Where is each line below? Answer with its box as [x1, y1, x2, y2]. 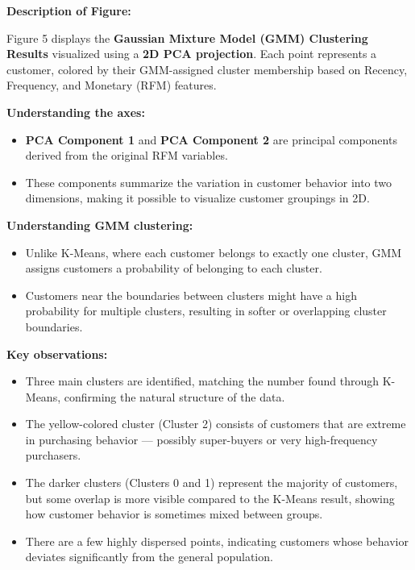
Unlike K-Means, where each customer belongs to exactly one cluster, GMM [25, 243, 402, 260]
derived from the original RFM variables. [25, 147, 228, 164]
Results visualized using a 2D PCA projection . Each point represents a [6, 45, 377, 62]
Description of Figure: [6, 2, 131, 19]
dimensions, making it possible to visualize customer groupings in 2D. [25, 189, 370, 206]
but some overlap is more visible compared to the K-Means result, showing [25, 489, 395, 506]
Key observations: [6, 345, 108, 362]
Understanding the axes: [6, 103, 145, 120]
